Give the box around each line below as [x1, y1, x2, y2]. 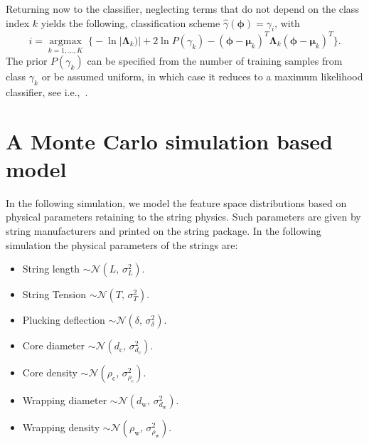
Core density [22, 365, 77, 380]
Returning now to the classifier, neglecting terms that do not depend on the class [6, 1, 359, 16]
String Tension [22, 287, 86, 302]
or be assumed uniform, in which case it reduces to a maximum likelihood [41, 69, 363, 84]
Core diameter [22, 338, 85, 353]
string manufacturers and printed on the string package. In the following [6, 223, 321, 238]
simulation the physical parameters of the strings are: [6, 237, 238, 252]
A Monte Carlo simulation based [6, 126, 333, 155]
